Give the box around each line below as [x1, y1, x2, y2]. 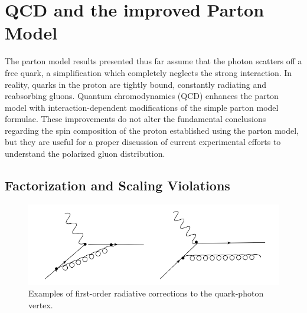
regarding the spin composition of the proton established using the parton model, [5, 124, 299, 136]
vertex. [28, 298, 53, 311]
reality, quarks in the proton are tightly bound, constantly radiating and [5, 78, 267, 90]
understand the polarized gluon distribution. [5, 147, 165, 160]
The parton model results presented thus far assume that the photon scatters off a [5, 55, 302, 67]
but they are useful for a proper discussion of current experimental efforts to [5, 136, 281, 148]
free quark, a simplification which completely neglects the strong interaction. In [5, 66, 292, 78]
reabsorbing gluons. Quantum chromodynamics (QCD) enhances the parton [5, 90, 279, 102]
